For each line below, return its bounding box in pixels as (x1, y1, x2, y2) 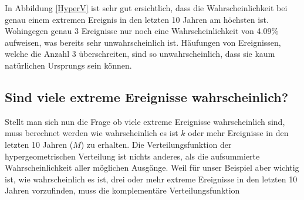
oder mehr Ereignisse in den (188, 127, 289, 139)
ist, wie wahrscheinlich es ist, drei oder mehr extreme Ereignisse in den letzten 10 (5, 172, 298, 185)
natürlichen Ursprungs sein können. (5, 59, 132, 71)
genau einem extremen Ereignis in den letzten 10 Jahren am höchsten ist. (5, 13, 269, 25)
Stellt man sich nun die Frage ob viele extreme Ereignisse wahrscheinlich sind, (5, 115, 285, 127)
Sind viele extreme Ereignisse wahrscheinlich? (5, 87, 289, 106)
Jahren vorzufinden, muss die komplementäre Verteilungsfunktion (5, 184, 240, 196)
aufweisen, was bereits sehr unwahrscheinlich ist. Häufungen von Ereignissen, (5, 36, 281, 48)
